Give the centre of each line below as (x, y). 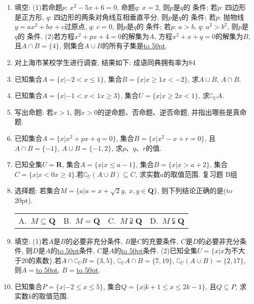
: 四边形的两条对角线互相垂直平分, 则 (109, 17)
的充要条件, (160, 241)
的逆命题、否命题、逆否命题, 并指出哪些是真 (169, 112)
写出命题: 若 (34, 112)
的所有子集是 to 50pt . (135, 46)
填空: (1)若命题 (38, 7)
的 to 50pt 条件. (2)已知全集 (156, 251)
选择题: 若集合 (37, 190)
